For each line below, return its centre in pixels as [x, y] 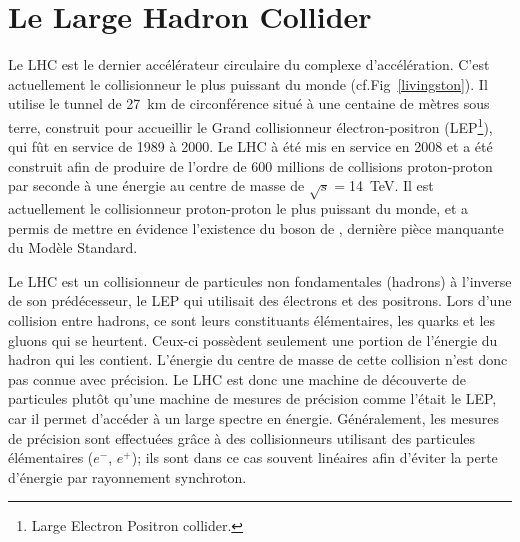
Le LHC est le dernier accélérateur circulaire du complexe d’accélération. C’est [249, 64]
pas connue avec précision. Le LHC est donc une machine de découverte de [237, 378]
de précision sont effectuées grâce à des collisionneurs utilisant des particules [242, 437]
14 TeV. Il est [391, 185]
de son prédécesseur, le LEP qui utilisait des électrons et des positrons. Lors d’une [260, 300]
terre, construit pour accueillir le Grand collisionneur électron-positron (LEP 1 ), [250, 125]
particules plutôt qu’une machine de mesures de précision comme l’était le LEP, [252, 398]
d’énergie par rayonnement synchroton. [127, 476]
